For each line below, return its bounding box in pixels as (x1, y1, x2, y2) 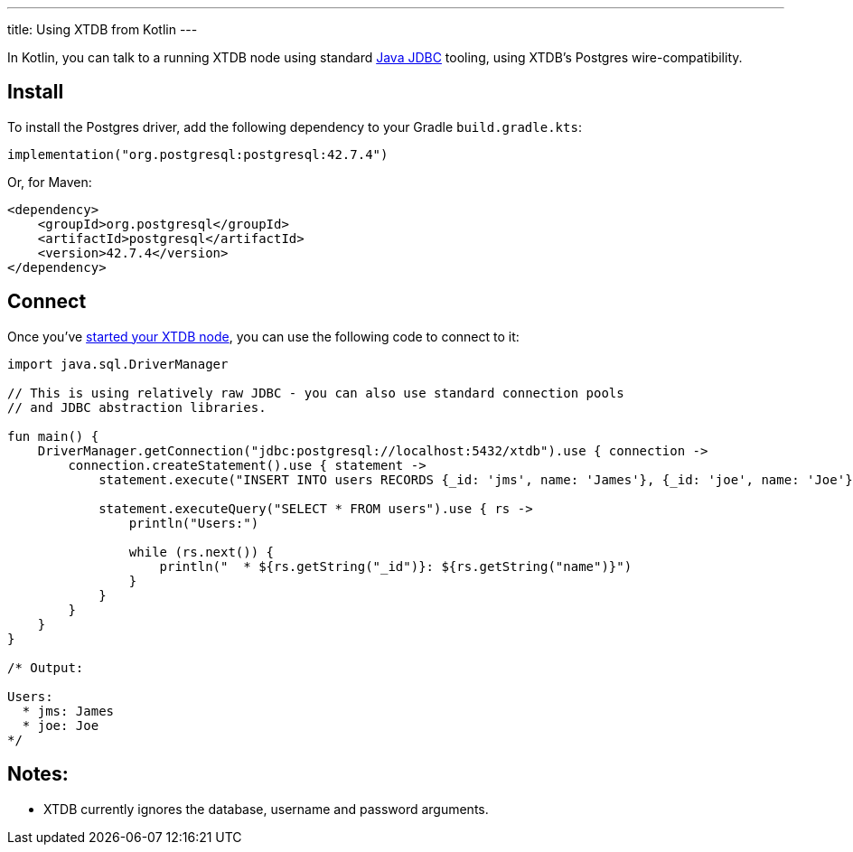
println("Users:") (128, 515, 259, 530)
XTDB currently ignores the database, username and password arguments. (43, 801, 489, 817)
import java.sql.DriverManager (7, 356, 229, 371)
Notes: (7, 763, 69, 786)
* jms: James (22, 703, 115, 718)
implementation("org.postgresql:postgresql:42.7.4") (7, 146, 389, 162)
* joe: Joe (22, 717, 99, 733)
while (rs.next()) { (128, 544, 275, 559)
